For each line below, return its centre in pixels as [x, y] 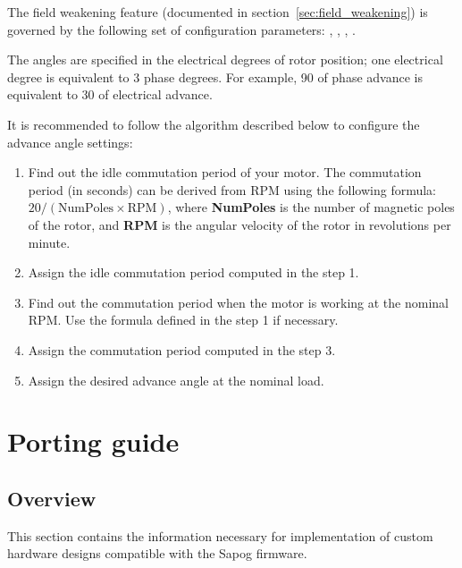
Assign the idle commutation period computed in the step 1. [193, 272]
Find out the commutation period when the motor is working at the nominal [238, 302]
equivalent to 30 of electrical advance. [110, 94]
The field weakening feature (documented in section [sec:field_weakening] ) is [218, 12]
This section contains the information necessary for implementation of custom [220, 535]
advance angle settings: [70, 142]
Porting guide [93, 441]
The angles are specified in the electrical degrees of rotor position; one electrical [225, 59]
